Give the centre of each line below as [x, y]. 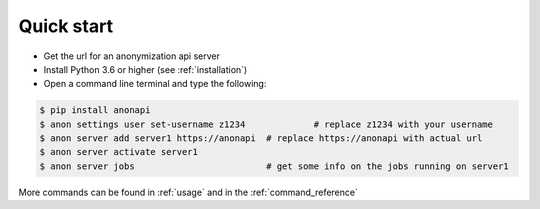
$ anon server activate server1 [119, 152]
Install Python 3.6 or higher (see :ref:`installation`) [145, 69]
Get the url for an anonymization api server [131, 56]
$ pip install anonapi [95, 110]
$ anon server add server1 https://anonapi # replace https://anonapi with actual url [261, 138]
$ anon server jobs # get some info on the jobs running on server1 [274, 166]
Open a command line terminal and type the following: [155, 84]
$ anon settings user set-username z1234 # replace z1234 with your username [266, 124]
